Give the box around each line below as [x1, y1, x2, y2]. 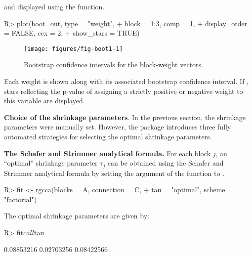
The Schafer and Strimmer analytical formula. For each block [4, 148, 211, 158]
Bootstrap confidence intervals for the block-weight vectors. [24, 59, 204, 70]
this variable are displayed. [4, 95, 85, 106]
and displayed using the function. [4, 1, 105, 11]
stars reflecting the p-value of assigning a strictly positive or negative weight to [4, 85, 243, 96]
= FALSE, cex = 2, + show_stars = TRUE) [4, 28, 140, 38]
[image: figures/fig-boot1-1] [24, 45, 123, 52]
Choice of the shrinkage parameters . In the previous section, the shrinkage [4, 112, 246, 122]
